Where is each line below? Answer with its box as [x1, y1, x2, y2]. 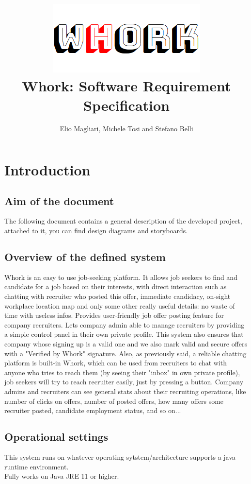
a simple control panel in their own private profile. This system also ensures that [4, 329, 244, 339]
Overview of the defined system [4, 249, 166, 264]
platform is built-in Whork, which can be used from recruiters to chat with [4, 358, 227, 368]
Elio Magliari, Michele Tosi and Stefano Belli [60, 123, 193, 133]
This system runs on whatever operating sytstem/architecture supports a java [4, 451, 235, 462]
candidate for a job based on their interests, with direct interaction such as [4, 281, 227, 292]
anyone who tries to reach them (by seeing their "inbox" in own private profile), [4, 367, 240, 377]
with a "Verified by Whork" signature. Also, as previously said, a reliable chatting [4, 348, 247, 358]
